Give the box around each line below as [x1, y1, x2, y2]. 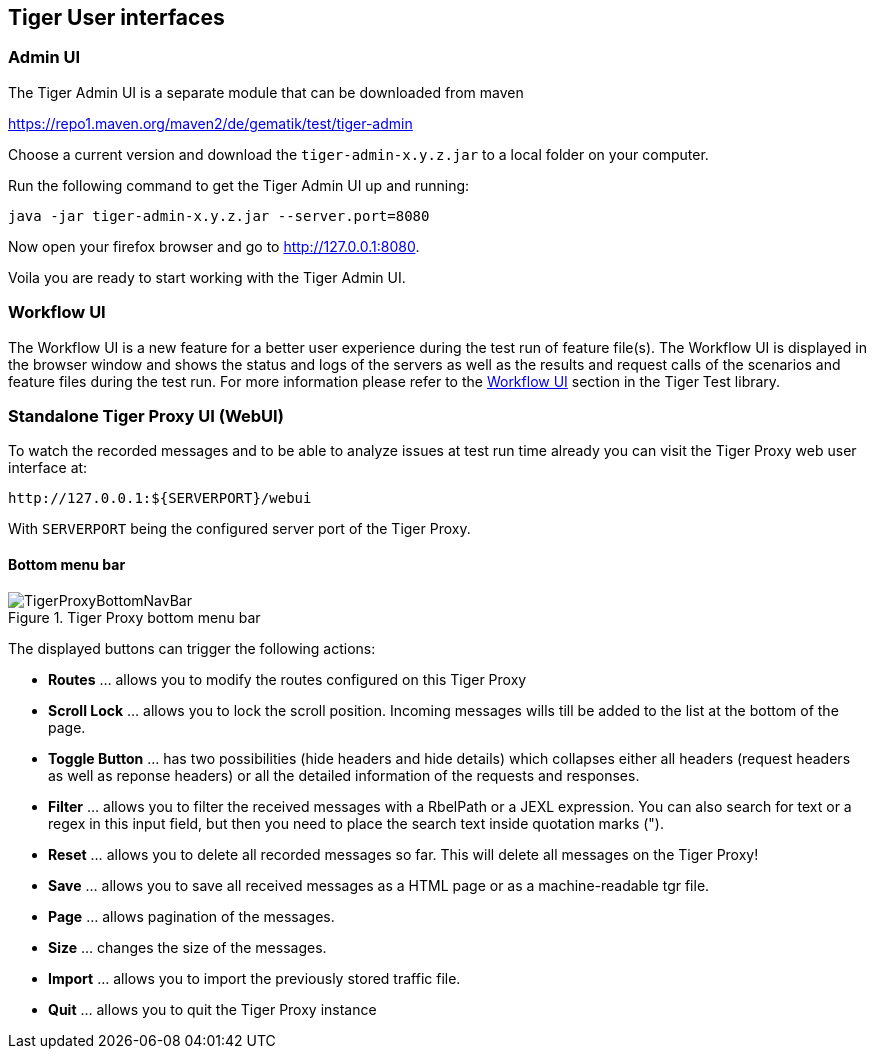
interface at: [8, 459, 88, 477]
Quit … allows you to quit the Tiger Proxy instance [48, 1000, 377, 1018]
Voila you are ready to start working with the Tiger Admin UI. [8, 268, 406, 286]
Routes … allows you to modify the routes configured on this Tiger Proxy [48, 670, 527, 688]
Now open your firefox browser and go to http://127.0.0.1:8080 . [8, 237, 420, 255]
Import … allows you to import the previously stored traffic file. [48, 969, 461, 987]
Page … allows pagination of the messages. [48, 907, 335, 925]
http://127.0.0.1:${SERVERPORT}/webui [8, 490, 312, 507]
